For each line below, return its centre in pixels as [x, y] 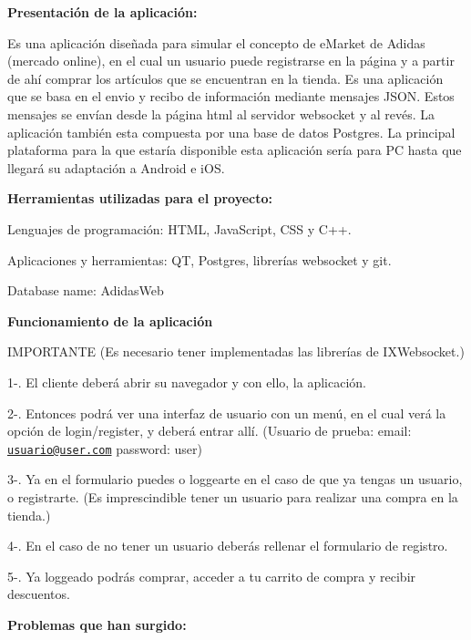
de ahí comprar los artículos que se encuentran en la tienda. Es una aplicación [225, 78]
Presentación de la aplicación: [102, 12]
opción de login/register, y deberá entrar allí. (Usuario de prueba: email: [210, 431]
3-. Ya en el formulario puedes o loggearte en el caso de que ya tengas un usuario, [235, 479]
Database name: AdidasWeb [86, 290]
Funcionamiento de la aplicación [110, 320]
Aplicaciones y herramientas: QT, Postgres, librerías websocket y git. [200, 259]
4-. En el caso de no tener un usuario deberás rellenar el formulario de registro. [228, 546]
